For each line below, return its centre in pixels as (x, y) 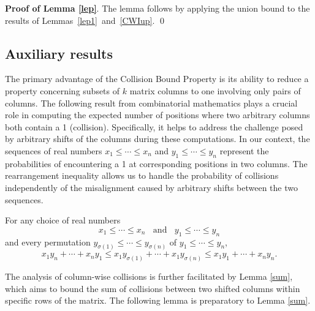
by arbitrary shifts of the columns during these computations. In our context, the (157, 139)
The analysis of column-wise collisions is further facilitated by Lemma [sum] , (149, 276)
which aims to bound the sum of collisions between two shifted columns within (153, 288)
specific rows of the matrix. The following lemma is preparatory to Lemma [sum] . (158, 300)
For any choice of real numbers (63, 220)
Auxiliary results (59, 53)
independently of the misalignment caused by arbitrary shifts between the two (151, 187)
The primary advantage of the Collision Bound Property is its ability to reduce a (157, 79)
